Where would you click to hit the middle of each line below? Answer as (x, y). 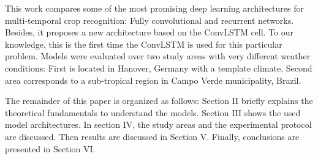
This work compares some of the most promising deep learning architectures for (154, 8)
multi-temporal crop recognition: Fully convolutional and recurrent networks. (150, 20)
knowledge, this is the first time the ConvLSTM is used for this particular (144, 44)
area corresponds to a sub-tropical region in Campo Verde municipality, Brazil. (153, 80)
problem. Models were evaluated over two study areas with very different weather (158, 56)
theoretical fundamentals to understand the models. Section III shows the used (153, 112)
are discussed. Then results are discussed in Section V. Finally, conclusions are (152, 136)
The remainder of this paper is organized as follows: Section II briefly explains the (159, 101)
